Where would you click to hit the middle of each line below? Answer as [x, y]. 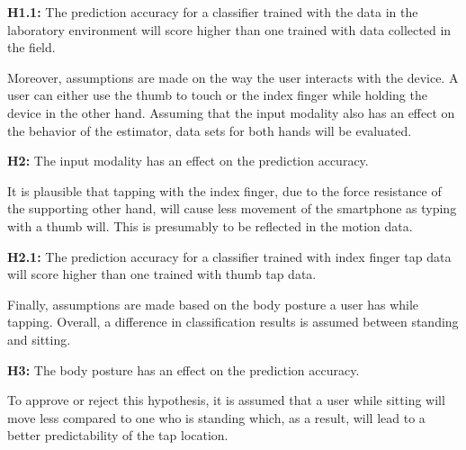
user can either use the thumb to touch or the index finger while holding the [217, 95]
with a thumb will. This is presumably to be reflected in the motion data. [210, 225]
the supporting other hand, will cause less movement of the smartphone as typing [232, 208]
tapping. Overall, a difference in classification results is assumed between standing [233, 322]
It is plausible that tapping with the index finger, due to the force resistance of [224, 190]
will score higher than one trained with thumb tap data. [162, 274]
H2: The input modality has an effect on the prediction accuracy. [188, 161]
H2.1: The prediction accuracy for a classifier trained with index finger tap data [229, 256]
